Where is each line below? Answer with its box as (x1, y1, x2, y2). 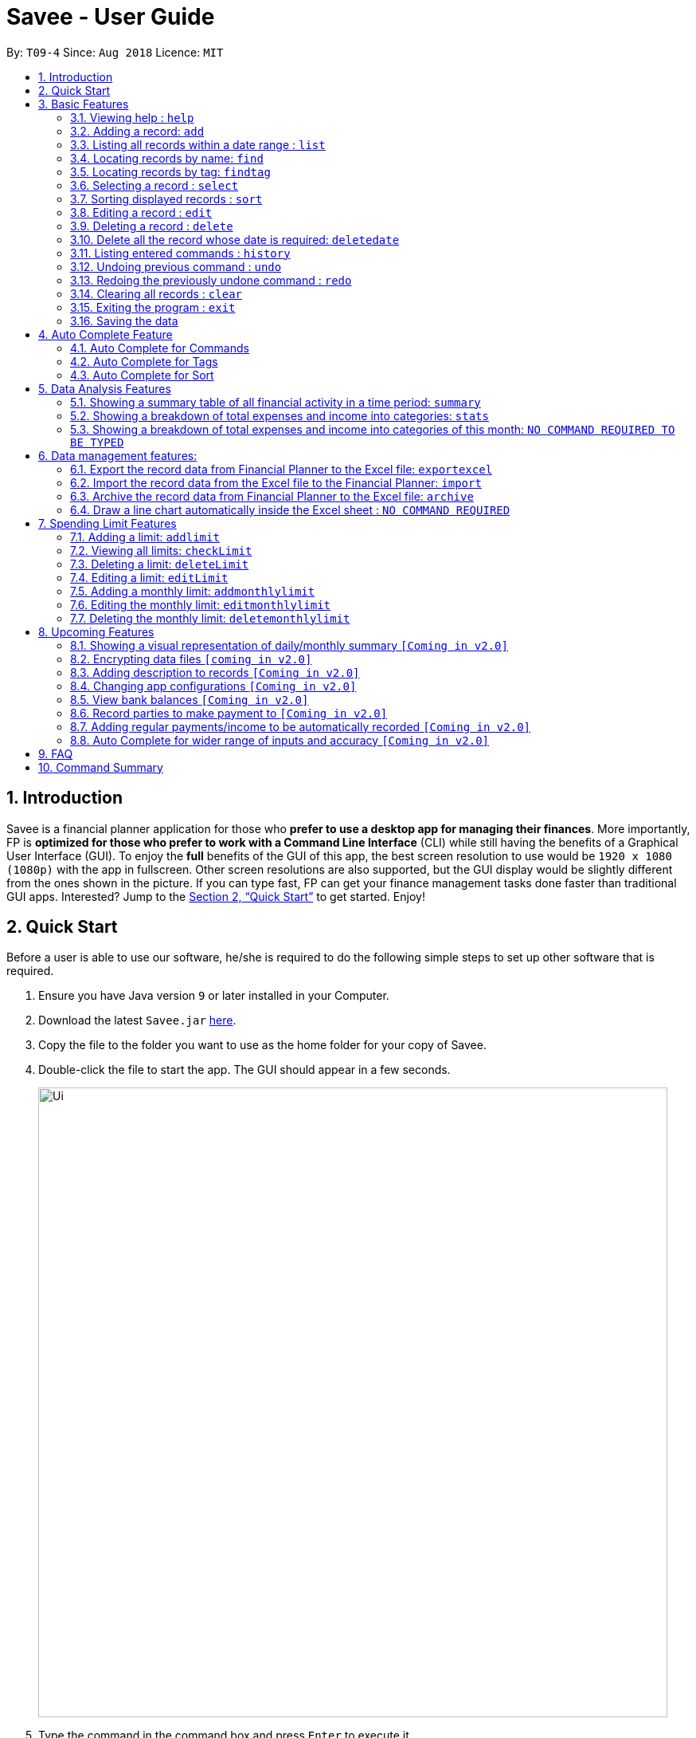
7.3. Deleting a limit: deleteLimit (70, 556, 249, 571)
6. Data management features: (38, 448, 197, 462)
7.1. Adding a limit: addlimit (70, 529, 220, 544)
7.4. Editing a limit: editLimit (70, 570, 229, 584)
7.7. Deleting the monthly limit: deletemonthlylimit (70, 611, 350, 625)
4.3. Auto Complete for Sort (70, 368, 214, 382)
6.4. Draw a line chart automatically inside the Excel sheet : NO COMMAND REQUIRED (70, 502, 510, 517)
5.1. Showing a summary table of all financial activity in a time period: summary (70, 395, 481, 409)
